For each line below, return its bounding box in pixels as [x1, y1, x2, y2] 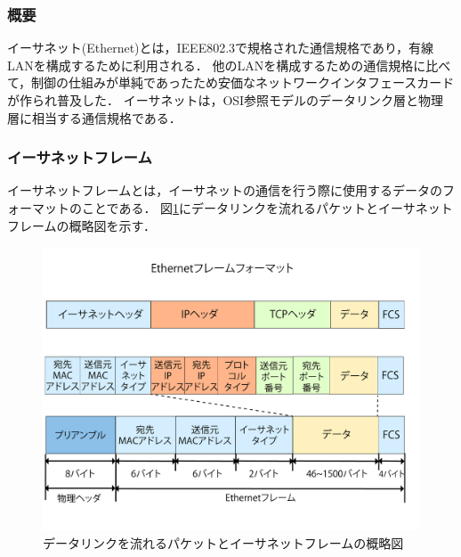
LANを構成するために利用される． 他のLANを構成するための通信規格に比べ [7, 55, 451, 74]
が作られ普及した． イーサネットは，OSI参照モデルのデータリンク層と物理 [7, 91, 444, 109]
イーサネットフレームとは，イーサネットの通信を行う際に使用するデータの [7, 181, 443, 200]
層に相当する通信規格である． [7, 108, 182, 127]
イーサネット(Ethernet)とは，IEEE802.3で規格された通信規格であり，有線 [7, 38, 433, 57]
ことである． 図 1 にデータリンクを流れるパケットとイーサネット [81, 199, 453, 217]
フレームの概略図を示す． [7, 216, 157, 234]
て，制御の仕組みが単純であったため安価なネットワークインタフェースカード [7, 73, 455, 92]
